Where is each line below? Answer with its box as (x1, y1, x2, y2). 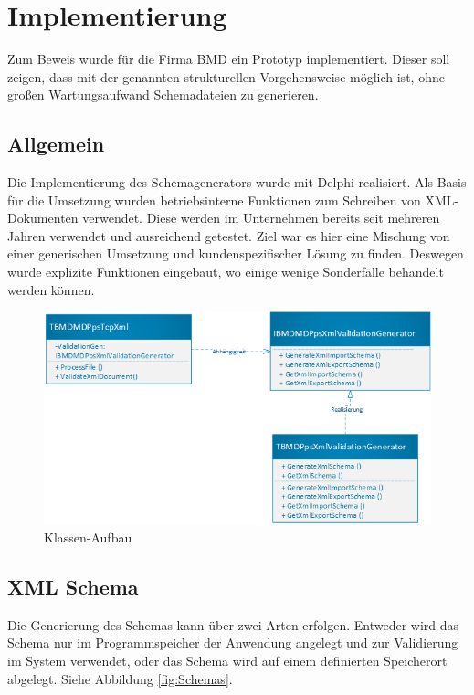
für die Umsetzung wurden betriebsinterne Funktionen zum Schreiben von (7, 190, 421, 209)
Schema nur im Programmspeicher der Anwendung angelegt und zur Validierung (7, 633, 458, 652)
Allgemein (7, 130, 105, 158)
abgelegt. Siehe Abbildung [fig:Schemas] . (7, 669, 233, 688)
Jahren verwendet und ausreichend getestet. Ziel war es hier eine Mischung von (7, 226, 450, 245)
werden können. (7, 279, 95, 299)
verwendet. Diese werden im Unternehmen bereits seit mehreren (82, 208, 440, 227)
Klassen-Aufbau (44, 527, 132, 546)
